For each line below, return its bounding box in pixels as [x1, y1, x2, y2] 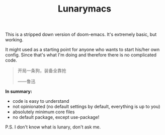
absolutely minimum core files [12, 109, 75, 115]
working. [5, 37, 24, 43]
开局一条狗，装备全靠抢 [17, 67, 66, 74]
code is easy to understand [12, 98, 69, 104]
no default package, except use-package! [12, 114, 100, 120]
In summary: [5, 89, 33, 95]
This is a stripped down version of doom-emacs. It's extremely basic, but [5, 31, 157, 38]
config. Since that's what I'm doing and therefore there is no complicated [5, 52, 157, 58]
